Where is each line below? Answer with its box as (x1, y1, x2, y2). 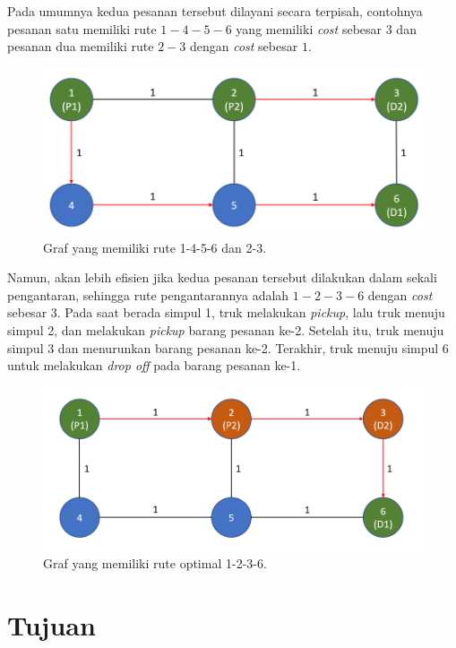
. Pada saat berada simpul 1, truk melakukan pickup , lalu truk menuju (56, 303, 445, 322)
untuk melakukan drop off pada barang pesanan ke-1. (7, 356, 301, 375)
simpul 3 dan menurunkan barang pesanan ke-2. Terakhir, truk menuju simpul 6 (7, 338, 449, 357)
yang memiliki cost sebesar (236, 19, 383, 38)
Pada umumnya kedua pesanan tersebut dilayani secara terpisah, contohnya (7, 2, 423, 20)
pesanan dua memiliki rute (7, 37, 154, 56)
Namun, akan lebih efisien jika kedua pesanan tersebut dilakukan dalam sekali (7, 268, 437, 287)
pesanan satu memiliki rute (7, 19, 157, 38)
